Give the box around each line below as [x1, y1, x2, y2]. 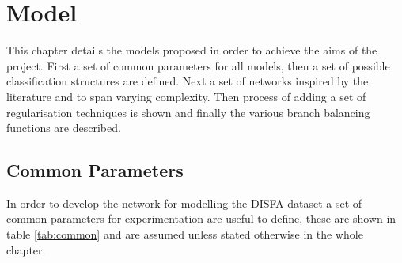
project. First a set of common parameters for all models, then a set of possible [6, 57, 390, 73]
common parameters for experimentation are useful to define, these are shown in [6, 210, 396, 227]
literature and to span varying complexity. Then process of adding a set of [6, 88, 366, 104]
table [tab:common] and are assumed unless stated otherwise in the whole [6, 226, 363, 242]
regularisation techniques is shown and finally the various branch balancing [6, 103, 370, 120]
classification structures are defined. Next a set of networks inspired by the [6, 73, 369, 89]
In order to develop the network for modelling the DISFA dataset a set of [6, 194, 362, 211]
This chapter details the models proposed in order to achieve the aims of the [6, 42, 377, 58]
